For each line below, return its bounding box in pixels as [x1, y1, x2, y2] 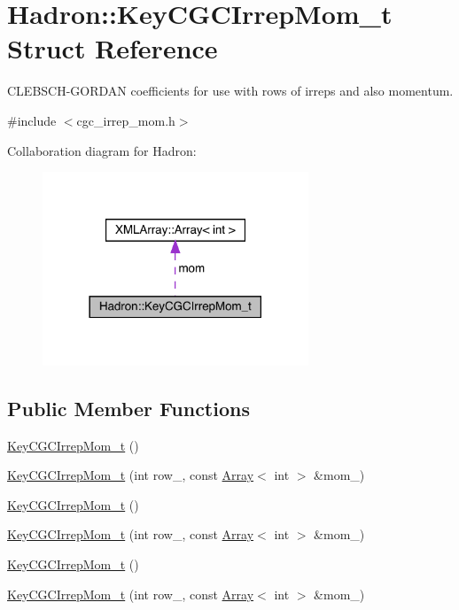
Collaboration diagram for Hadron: [7, 141, 197, 159]
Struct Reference [7, 30, 218, 66]
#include [7, 111, 57, 129]
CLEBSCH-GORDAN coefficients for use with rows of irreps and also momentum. [7, 81, 454, 100]
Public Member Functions [7, 394, 250, 421]
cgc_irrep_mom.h [76, 111, 175, 129]
